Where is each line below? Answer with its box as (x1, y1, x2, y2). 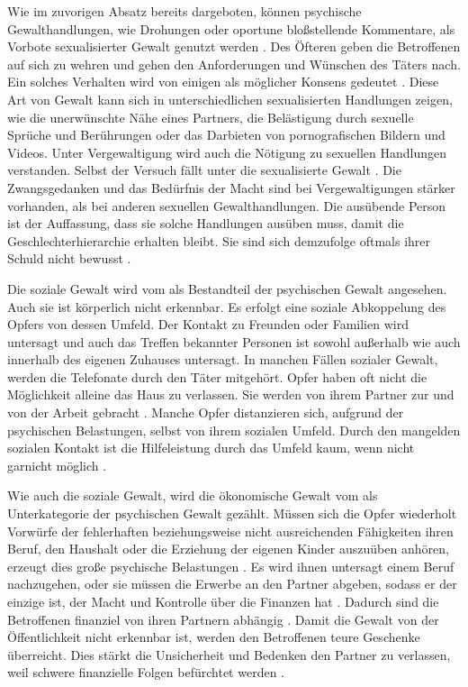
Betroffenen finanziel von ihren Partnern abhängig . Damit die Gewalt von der (7, 609, 439, 628)
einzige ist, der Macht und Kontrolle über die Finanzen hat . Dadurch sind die (7, 592, 439, 610)
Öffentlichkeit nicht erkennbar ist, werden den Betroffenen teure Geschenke (7, 627, 420, 646)
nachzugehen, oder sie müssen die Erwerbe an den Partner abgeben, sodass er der (7, 574, 457, 593)
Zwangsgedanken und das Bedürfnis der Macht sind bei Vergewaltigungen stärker (7, 178, 455, 197)
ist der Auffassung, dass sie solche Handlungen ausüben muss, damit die (7, 214, 404, 233)
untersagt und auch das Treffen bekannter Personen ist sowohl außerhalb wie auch (7, 332, 461, 351)
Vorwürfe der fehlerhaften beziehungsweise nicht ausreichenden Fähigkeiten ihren (7, 521, 454, 540)
